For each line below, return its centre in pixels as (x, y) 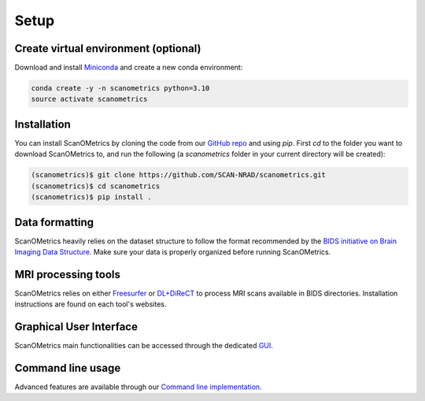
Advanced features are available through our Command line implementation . (139, 387)
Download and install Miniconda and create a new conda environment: (129, 68)
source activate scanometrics (89, 99)
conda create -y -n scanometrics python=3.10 (120, 88)
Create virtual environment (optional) (108, 48)
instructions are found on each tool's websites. (91, 304)
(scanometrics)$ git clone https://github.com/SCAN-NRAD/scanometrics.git (179, 175)
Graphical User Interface (76, 327)
